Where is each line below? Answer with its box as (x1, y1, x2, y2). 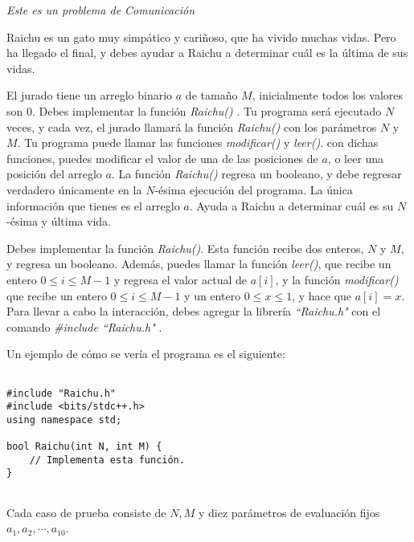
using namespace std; (6, 414, 122, 426)
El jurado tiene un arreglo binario (6, 87, 173, 104)
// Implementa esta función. (29, 454, 185, 466)
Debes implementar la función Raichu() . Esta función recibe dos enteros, (6, 239, 364, 256)
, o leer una (327, 149, 384, 166)
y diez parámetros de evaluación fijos (198, 503, 380, 520)
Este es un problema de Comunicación (6, 2, 195, 18)
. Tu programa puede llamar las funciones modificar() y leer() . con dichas (17, 134, 379, 151)
